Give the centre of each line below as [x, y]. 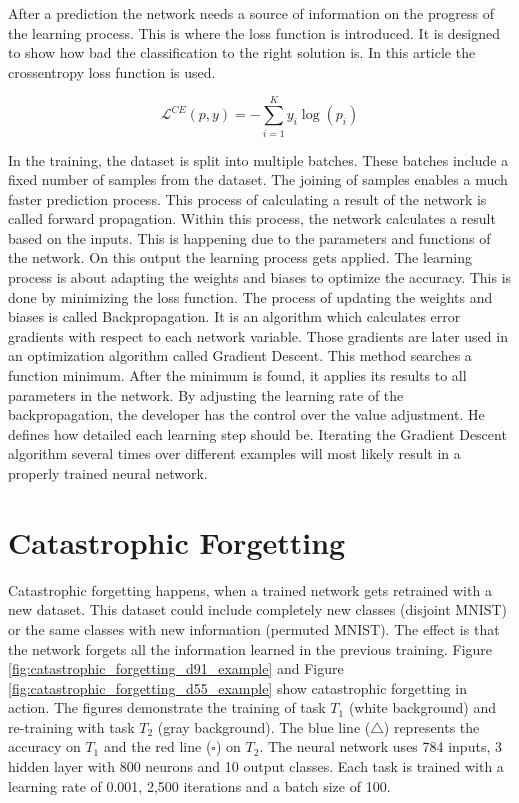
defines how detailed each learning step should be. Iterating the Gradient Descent [257, 433]
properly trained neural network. [108, 473]
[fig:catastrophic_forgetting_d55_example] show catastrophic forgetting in [237, 687]
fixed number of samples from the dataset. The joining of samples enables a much [258, 179]
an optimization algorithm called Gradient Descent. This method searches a [240, 355]
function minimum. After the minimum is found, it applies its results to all [237, 375]
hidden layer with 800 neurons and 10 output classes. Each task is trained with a [256, 766]
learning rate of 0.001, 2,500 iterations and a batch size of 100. [199, 785]
